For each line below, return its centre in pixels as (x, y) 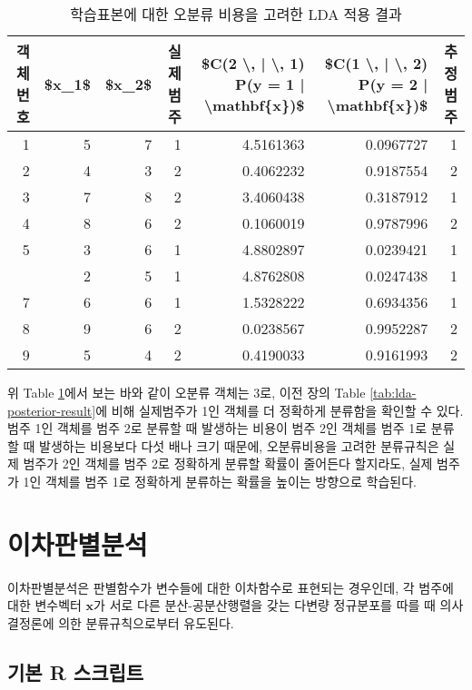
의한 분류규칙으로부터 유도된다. (146, 622)
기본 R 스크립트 (76, 671)
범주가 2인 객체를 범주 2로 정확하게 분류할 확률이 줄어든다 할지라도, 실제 (228, 463)
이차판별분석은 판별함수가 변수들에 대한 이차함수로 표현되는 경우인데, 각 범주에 (231, 587)
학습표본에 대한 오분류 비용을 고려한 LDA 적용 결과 (236, 14)
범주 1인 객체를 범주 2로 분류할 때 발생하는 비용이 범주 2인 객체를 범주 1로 (217, 428)
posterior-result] (52, 410)
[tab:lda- (393, 392)
